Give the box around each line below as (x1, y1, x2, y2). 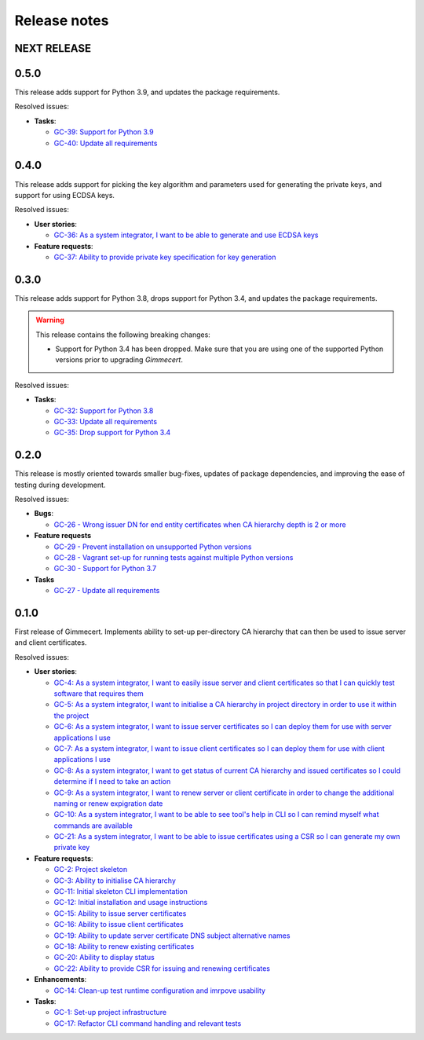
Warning (35, 315, 64, 325)
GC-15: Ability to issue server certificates (53, 908, 187, 918)
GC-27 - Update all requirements (53, 586, 160, 595)
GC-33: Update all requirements (53, 416, 157, 426)
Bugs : (34, 509, 54, 518)
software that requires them (53, 688, 144, 698)
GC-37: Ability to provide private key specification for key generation (53, 252, 276, 262)
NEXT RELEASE (14, 42, 92, 55)
